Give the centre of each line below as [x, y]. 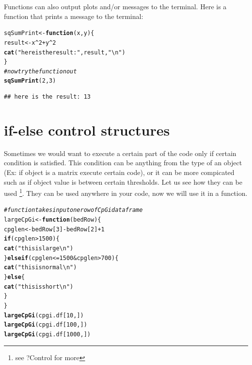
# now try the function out [40, 71]
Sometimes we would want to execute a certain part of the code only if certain [120, 153]
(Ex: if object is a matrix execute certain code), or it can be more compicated [119, 172]
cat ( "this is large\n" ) [39, 249]
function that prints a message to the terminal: [74, 16]
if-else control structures [87, 130]
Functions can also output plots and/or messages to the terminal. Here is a [115, 6]
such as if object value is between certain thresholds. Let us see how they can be [123, 182]
